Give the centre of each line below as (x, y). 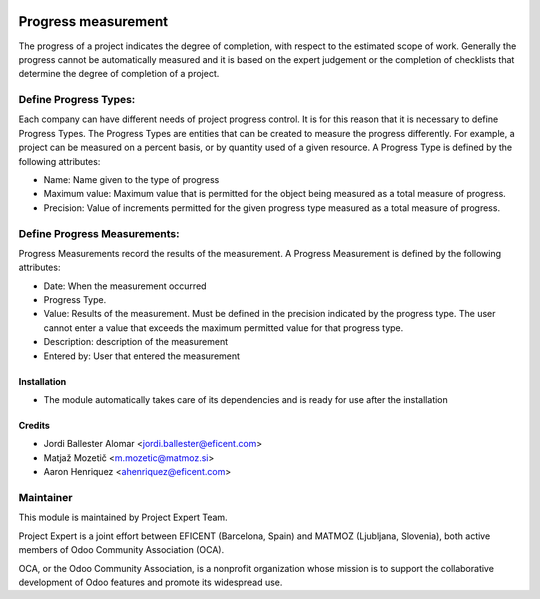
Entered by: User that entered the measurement (141, 356)
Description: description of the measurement (136, 342)
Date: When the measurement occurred (125, 286)
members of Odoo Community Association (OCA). (121, 550)
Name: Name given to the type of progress (131, 179)
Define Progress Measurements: (99, 233)
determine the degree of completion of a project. (119, 74)
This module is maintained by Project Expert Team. (123, 517)
